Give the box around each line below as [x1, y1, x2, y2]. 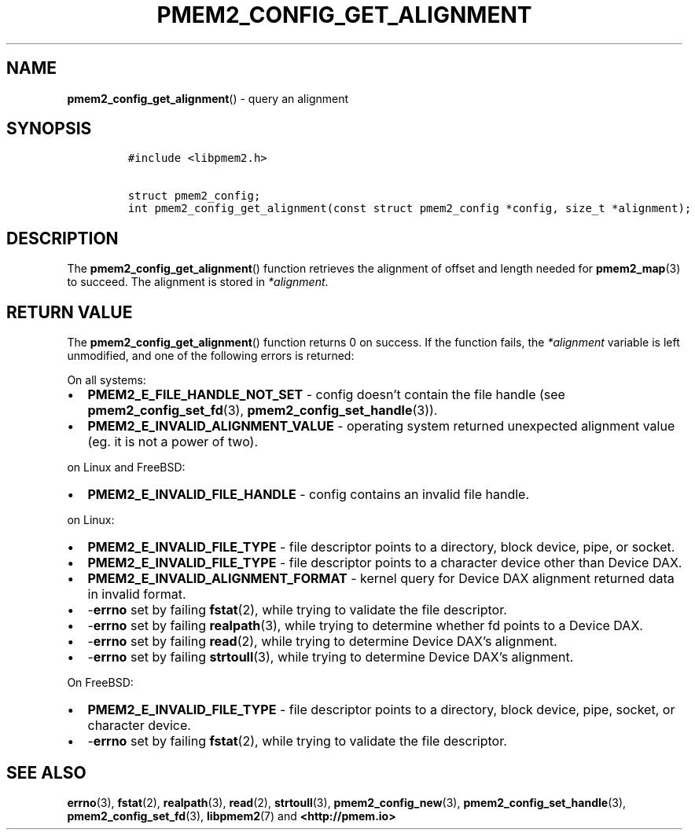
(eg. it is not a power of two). [87, 434, 259, 450]
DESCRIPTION [6, 228, 119, 248]
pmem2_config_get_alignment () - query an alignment [67, 91, 349, 105]
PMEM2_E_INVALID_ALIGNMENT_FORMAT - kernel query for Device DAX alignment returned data [87, 570, 675, 587]
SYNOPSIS [6, 119, 92, 139]
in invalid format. [87, 586, 186, 603]
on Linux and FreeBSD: [67, 460, 186, 475]
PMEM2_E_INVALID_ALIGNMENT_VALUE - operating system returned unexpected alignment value [87, 418, 675, 434]
